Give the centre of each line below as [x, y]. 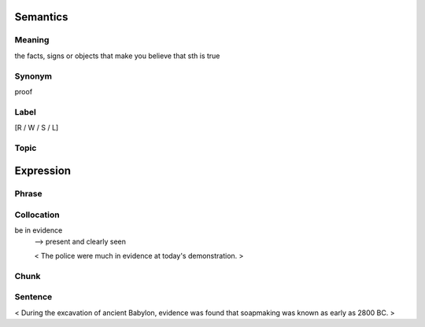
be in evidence [39, 230]
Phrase [28, 194]
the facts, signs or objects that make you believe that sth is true [117, 56]
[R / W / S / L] [37, 128]
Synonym [33, 76]
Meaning [32, 40]
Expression [42, 171]
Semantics [41, 17]
